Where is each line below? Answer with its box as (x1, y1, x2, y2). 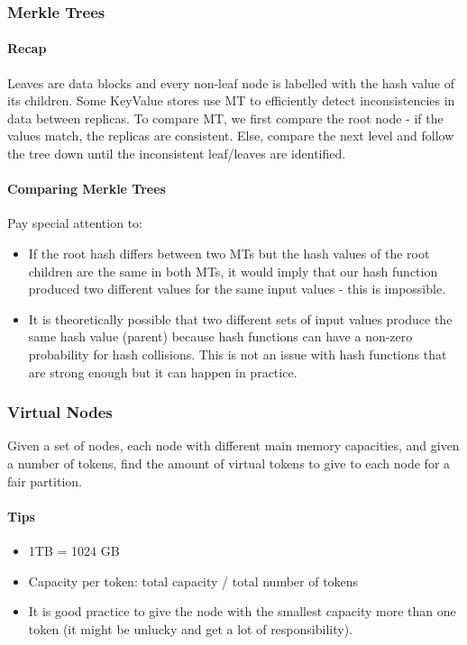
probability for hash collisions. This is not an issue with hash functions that (28, 344, 447, 363)
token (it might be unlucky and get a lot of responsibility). (28, 619, 353, 638)
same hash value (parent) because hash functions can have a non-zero (28, 327, 413, 346)
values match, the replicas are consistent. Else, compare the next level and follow (7, 126, 454, 145)
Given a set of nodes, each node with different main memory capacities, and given (7, 436, 460, 455)
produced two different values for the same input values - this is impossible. (28, 279, 446, 298)
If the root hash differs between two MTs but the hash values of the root (28, 244, 430, 262)
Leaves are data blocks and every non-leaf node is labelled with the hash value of (7, 73, 455, 92)
